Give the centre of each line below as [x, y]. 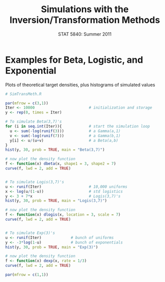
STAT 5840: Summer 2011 [85, 34]
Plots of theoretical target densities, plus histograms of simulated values [80, 85]
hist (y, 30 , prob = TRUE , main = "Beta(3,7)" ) [55, 150]
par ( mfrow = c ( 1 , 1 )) [27, 275]
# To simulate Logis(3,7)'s [35, 182]
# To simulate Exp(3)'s [30, 233]
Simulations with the [85, 9]
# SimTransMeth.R [23, 94]
